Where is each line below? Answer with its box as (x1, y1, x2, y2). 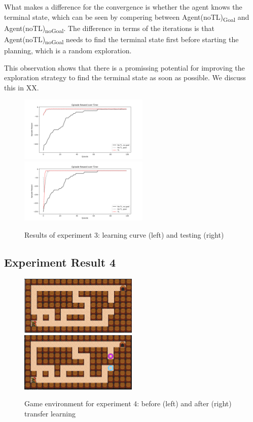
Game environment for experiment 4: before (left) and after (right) (24, 398, 232, 409)
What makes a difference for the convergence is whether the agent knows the (4, 2, 242, 12)
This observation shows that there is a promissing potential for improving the (4, 62, 245, 73)
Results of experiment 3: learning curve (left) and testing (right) (24, 229, 224, 240)
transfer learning (24, 408, 76, 418)
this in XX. (4, 82, 39, 92)
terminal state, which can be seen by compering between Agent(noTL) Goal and (4, 11, 249, 23)
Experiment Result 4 (4, 254, 116, 270)
